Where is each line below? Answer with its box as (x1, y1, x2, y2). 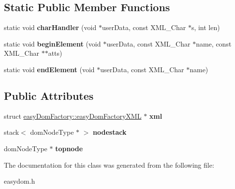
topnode (55, 143, 83, 153)
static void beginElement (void (4, 38, 101, 48)
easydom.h (4, 176, 35, 186)
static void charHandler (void (4, 22, 97, 32)
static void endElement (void (4, 64, 95, 74)
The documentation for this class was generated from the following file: (4, 159, 214, 170)
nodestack (93, 127, 127, 137)
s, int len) (191, 22, 220, 32)
